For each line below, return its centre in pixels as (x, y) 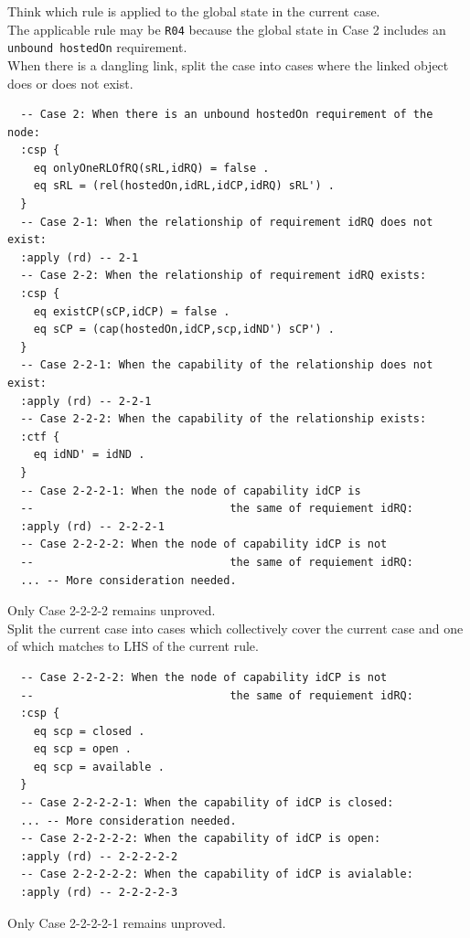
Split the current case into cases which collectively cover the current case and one (235, 628)
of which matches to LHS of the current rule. (133, 646)
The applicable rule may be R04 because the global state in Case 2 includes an (227, 29)
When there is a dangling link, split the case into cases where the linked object (228, 64)
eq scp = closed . (89, 731)
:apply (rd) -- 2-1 (80, 257)
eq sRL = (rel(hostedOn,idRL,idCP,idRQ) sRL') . (184, 186)
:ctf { (40, 437)
